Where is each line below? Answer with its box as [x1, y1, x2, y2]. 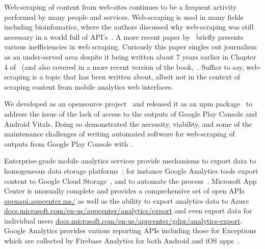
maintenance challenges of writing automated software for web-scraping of [4, 128, 235, 139]
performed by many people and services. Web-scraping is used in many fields [4, 11, 244, 22]
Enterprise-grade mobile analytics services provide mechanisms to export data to [4, 155, 256, 166]
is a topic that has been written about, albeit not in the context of [32, 71, 241, 82]
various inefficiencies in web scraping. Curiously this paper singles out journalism [4, 41, 257, 52]
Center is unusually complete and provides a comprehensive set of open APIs [4, 185, 245, 196]
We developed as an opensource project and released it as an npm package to [4, 98, 253, 109]
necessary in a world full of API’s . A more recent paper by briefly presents [4, 31, 244, 42]
